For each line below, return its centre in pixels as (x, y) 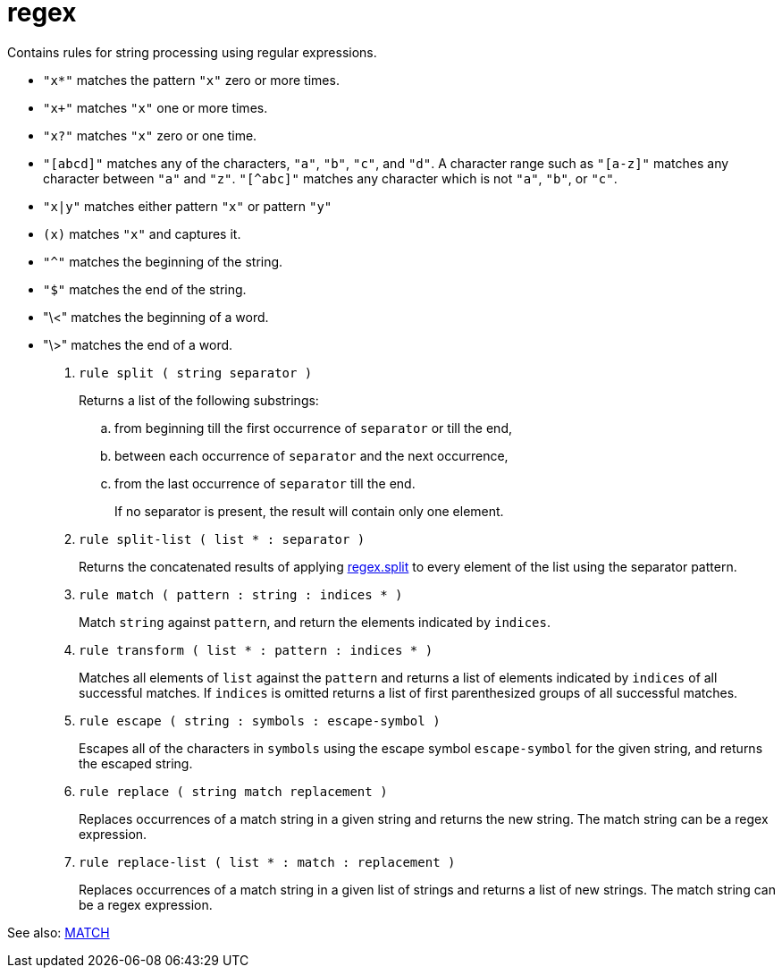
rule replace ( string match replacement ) (233, 791)
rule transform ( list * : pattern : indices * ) (256, 650)
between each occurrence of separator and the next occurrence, (311, 455)
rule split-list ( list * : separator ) (222, 539)
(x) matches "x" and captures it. (142, 233)
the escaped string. (136, 763)
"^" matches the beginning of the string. (163, 261)
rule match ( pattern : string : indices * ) (241, 594)
